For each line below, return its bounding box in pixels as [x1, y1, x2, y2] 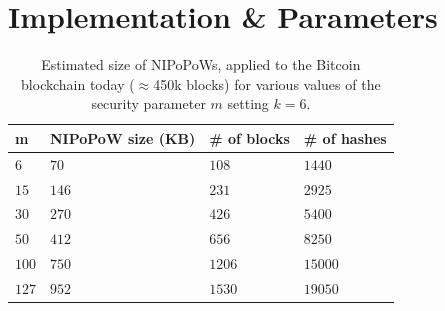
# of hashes [303, 127, 387, 148]
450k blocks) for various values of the [153, 73, 381, 94]
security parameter [91, 93, 206, 114]
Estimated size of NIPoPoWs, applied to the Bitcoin [41, 54, 361, 75]
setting [227, 93, 269, 114]
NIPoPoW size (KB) [50, 127, 196, 148]
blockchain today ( [21, 73, 135, 94]
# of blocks [209, 127, 290, 148]
